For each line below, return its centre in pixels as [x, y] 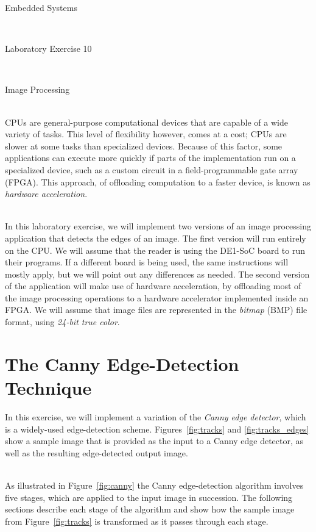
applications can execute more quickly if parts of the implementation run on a [150, 158]
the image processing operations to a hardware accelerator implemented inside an [157, 297]
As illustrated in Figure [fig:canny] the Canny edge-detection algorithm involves [154, 485]
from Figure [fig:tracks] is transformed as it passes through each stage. [137, 521]
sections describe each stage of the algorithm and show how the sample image [150, 509]
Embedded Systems [41, 7]
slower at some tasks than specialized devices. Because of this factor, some [144, 146]
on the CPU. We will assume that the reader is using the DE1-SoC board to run [155, 250]
